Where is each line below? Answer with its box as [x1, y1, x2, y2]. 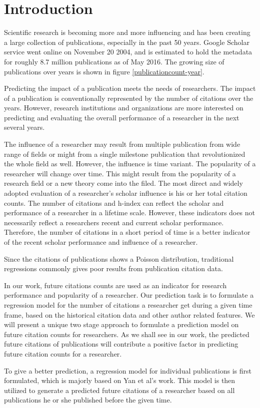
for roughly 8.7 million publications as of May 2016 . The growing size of [4, 56, 224, 66]
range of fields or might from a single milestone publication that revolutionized [4, 148, 245, 159]
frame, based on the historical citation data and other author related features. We [4, 309, 255, 320]
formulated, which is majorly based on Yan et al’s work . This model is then [4, 375, 235, 386]
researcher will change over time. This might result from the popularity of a [4, 168, 236, 178]
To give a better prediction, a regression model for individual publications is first [4, 365, 251, 376]
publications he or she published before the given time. [4, 395, 172, 405]
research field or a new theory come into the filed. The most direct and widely [4, 178, 243, 188]
